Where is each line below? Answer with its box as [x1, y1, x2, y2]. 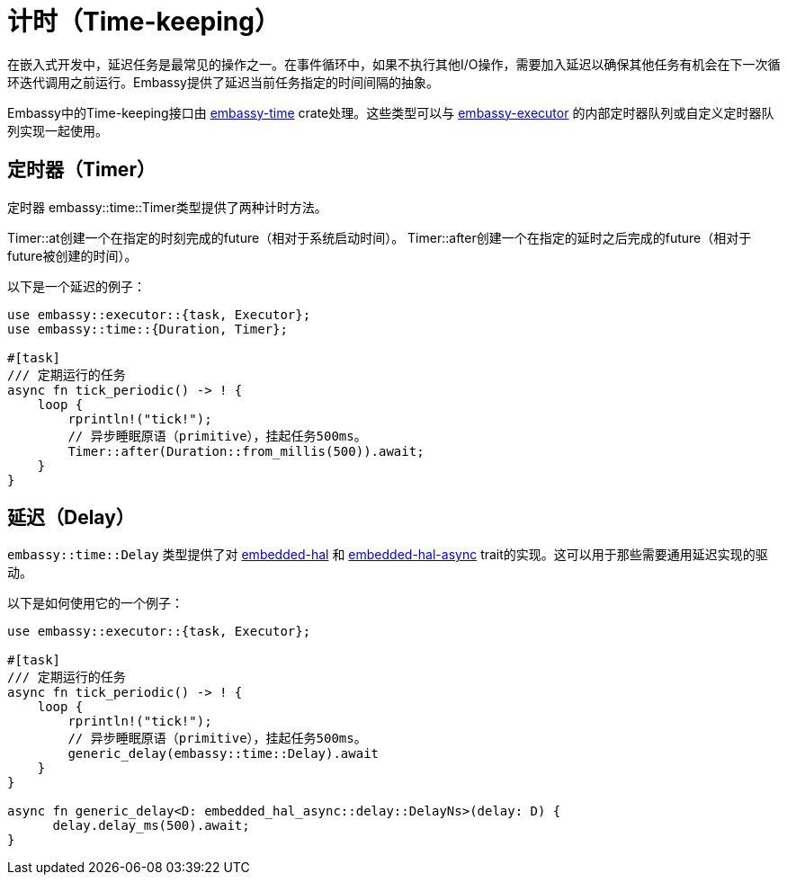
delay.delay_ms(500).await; [52, 818, 250, 833]
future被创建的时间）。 [7, 247, 138, 263]
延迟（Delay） [7, 506, 135, 530]
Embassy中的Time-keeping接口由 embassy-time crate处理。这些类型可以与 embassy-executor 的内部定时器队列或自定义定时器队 [7, 104, 774, 120]
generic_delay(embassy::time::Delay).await [67, 746, 380, 762]
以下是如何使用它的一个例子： [7, 595, 183, 611]
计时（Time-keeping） [7, 6, 280, 37]
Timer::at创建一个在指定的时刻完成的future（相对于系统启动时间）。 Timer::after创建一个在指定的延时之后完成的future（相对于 [7, 229, 752, 245]
